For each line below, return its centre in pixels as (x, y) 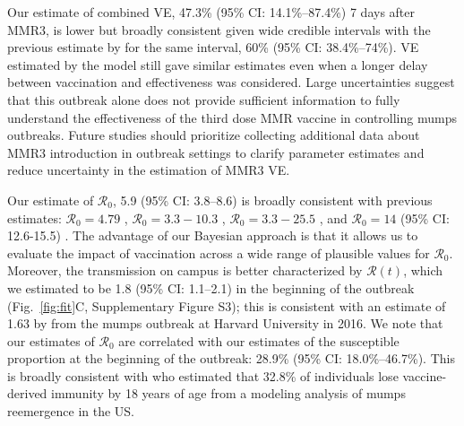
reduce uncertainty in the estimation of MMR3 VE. (149, 170)
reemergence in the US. (71, 411)
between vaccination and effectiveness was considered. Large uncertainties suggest (231, 82)
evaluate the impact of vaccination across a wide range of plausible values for (219, 252)
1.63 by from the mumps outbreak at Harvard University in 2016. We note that (225, 323)
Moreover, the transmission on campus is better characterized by (185, 270)
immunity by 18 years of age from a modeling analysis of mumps (228, 393)
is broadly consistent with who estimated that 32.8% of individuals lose (203, 375)
